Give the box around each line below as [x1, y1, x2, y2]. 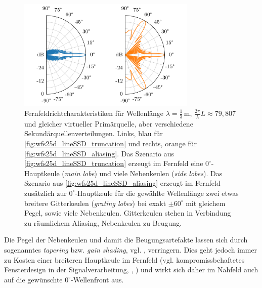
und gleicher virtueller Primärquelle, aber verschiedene [24, 118, 193, 129]
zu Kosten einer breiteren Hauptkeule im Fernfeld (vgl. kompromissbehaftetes [4, 254, 245, 265]
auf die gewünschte [4, 274, 63, 284]
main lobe [64, 168, 95, 178]
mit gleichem [186, 197, 226, 208]
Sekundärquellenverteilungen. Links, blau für [24, 128, 163, 139]
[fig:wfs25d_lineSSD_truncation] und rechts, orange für [24, 138, 197, 149]
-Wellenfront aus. [71, 274, 124, 284]
